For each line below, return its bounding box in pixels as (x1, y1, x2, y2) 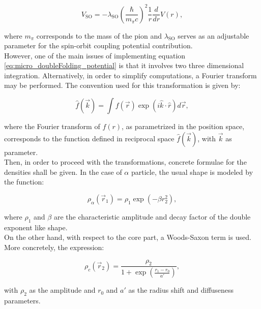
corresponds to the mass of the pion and (36, 30, 162, 41)
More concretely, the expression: (4, 242, 104, 253)
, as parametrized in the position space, (122, 121, 245, 132)
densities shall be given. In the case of (4, 166, 122, 177)
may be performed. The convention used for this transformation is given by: (4, 80, 241, 90)
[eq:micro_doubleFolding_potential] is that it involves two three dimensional (4, 60, 244, 71)
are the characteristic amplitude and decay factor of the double (53, 211, 251, 222)
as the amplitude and (29, 285, 96, 295)
